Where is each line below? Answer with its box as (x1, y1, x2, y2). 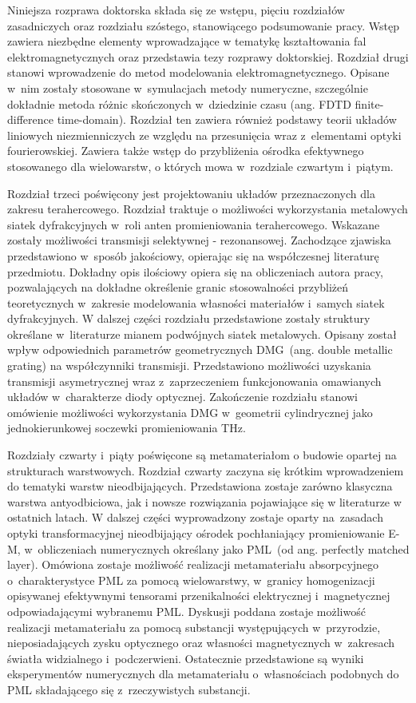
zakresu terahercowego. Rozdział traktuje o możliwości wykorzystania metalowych (7, 201, 408, 217)
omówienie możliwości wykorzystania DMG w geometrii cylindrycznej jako (7, 403, 373, 420)
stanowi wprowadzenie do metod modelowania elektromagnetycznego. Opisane (7, 64, 390, 81)
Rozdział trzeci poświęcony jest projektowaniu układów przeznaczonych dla (7, 185, 375, 201)
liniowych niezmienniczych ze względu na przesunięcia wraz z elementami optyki (7, 126, 402, 143)
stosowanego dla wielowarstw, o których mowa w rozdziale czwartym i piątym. (7, 157, 394, 174)
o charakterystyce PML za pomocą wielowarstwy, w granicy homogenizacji (7, 571, 375, 588)
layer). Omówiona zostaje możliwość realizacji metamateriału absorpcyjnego (7, 556, 379, 573)
